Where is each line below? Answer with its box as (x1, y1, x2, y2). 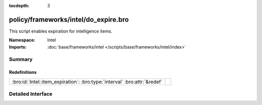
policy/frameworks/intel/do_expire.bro (9, 15, 129, 24)
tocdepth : (9, 3, 30, 8)
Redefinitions (9, 70, 37, 75)
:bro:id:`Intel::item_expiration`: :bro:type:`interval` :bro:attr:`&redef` (12, 78, 163, 85)
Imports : (9, 44, 27, 50)
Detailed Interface (9, 90, 53, 97)
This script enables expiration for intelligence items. (9, 28, 113, 34)
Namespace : (9, 37, 36, 43)
